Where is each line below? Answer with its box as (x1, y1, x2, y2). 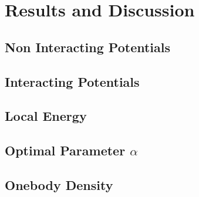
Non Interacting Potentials (5, 38, 171, 56)
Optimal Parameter (5, 141, 126, 159)
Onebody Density (5, 175, 113, 193)
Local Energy (5, 107, 87, 125)
